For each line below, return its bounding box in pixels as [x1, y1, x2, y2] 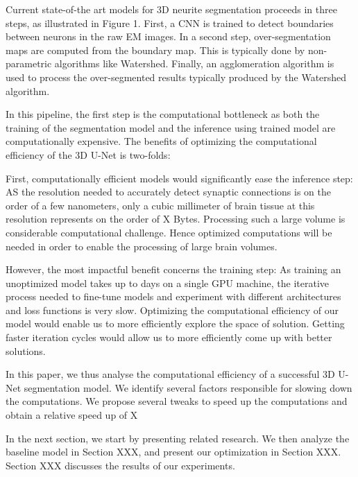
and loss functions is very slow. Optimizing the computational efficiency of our [6, 302, 339, 317]
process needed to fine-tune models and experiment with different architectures [6, 289, 341, 304]
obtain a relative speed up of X [6, 408, 138, 422]
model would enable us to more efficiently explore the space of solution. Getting [6, 316, 345, 331]
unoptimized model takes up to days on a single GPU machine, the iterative [6, 275, 330, 290]
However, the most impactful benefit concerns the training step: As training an [6, 262, 341, 277]
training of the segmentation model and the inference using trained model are [6, 120, 336, 135]
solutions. [6, 343, 46, 358]
